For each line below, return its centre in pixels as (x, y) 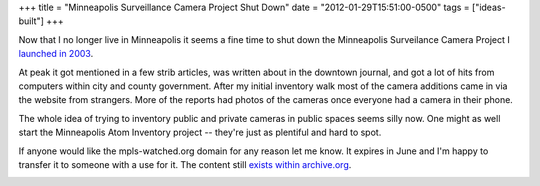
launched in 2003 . (56, 54)
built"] (31, 21)
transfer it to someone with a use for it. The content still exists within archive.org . (185, 164)
